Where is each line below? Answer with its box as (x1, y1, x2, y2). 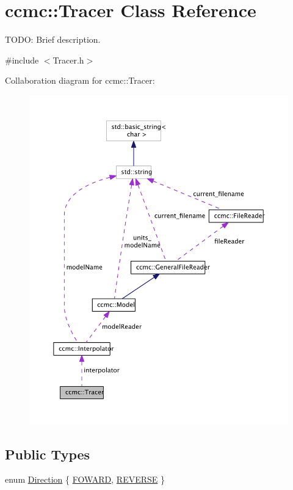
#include (5, 53, 39, 66)
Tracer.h (52, 53, 84, 66)
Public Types (5, 444, 90, 463)
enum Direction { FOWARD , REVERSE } (5, 473, 165, 486)
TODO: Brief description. (5, 33, 101, 46)
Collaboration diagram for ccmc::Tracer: (5, 74, 155, 87)
